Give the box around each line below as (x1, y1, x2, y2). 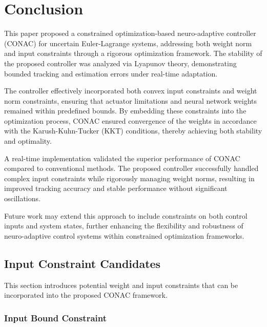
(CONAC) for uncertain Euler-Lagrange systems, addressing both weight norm (4, 37, 252, 48)
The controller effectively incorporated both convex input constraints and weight (4, 85, 257, 96)
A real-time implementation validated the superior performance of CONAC (4, 152, 240, 163)
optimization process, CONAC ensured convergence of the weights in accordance (4, 115, 257, 126)
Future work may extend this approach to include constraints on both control (4, 210, 248, 221)
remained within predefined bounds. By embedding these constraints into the (4, 105, 247, 116)
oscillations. (4, 193, 40, 204)
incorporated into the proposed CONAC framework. (4, 290, 168, 300)
